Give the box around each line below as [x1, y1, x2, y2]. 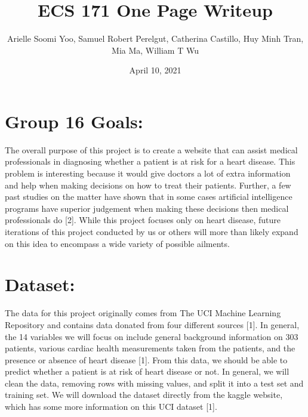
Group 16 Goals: [5, 109, 143, 133]
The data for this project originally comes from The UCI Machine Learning [5, 307, 281, 319]
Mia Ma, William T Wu [112, 44, 199, 56]
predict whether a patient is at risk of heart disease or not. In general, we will [5, 365, 289, 378]
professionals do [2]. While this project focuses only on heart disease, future [5, 214, 281, 226]
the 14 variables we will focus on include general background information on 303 [5, 330, 298, 342]
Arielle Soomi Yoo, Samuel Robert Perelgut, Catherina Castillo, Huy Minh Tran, [7, 32, 304, 45]
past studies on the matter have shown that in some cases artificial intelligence [5, 190, 292, 203]
